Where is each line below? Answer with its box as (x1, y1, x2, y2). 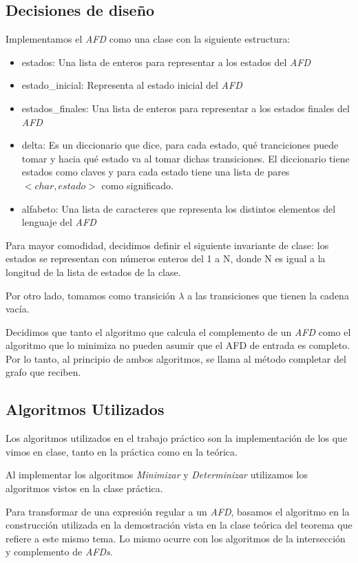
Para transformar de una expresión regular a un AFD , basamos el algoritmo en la (6, 504, 350, 518)
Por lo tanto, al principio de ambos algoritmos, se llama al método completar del (6, 351, 346, 365)
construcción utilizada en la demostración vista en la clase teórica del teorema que (6, 518, 352, 532)
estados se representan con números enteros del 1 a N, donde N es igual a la (6, 251, 326, 266)
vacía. (6, 301, 30, 316)
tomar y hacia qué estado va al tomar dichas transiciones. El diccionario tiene (21, 151, 350, 165)
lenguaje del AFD (21, 215, 96, 229)
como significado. (101, 178, 173, 192)
